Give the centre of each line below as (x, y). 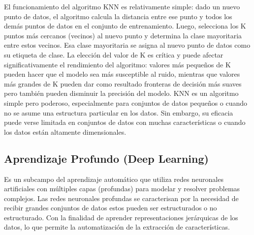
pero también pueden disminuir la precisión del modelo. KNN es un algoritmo (121, 93)
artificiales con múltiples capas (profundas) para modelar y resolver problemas (122, 189)
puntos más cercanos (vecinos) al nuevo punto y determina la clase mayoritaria (123, 35)
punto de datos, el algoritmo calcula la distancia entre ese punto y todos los (118, 16)
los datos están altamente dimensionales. (65, 132)
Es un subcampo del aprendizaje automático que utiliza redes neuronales (114, 179)
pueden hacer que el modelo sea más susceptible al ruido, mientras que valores (122, 74)
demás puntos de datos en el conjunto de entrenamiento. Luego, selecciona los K (125, 26)
